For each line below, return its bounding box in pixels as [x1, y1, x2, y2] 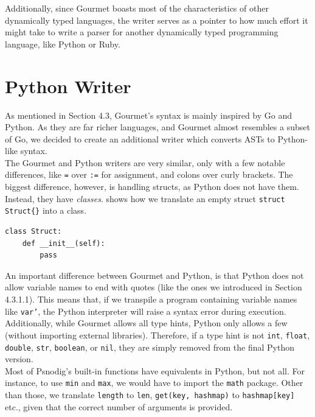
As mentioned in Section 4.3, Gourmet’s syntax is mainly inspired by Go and [5, 108, 292, 121]
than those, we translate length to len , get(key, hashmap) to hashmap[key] [5, 388, 295, 401]
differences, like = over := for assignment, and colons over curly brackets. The [5, 168, 293, 181]
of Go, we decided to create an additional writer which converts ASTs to [5, 132, 275, 145]
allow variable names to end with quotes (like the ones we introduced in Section [5, 281, 302, 293]
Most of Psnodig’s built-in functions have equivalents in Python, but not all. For [5, 364, 305, 377]
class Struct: [5, 227, 62, 236]
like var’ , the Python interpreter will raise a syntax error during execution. [5, 304, 286, 317]
